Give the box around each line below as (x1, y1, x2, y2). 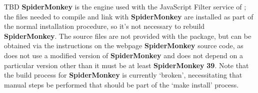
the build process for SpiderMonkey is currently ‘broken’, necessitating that (4, 70, 242, 80)
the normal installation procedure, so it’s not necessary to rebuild (4, 21, 205, 31)
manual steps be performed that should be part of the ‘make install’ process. (4, 79, 239, 90)
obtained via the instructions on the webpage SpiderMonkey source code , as (4, 40, 243, 51)
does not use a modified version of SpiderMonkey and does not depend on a (4, 50, 243, 60)
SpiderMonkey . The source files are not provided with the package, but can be (4, 30, 251, 41)
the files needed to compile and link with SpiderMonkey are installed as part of (4, 11, 253, 21)
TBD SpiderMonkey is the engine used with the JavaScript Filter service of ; (4, 1, 246, 11)
